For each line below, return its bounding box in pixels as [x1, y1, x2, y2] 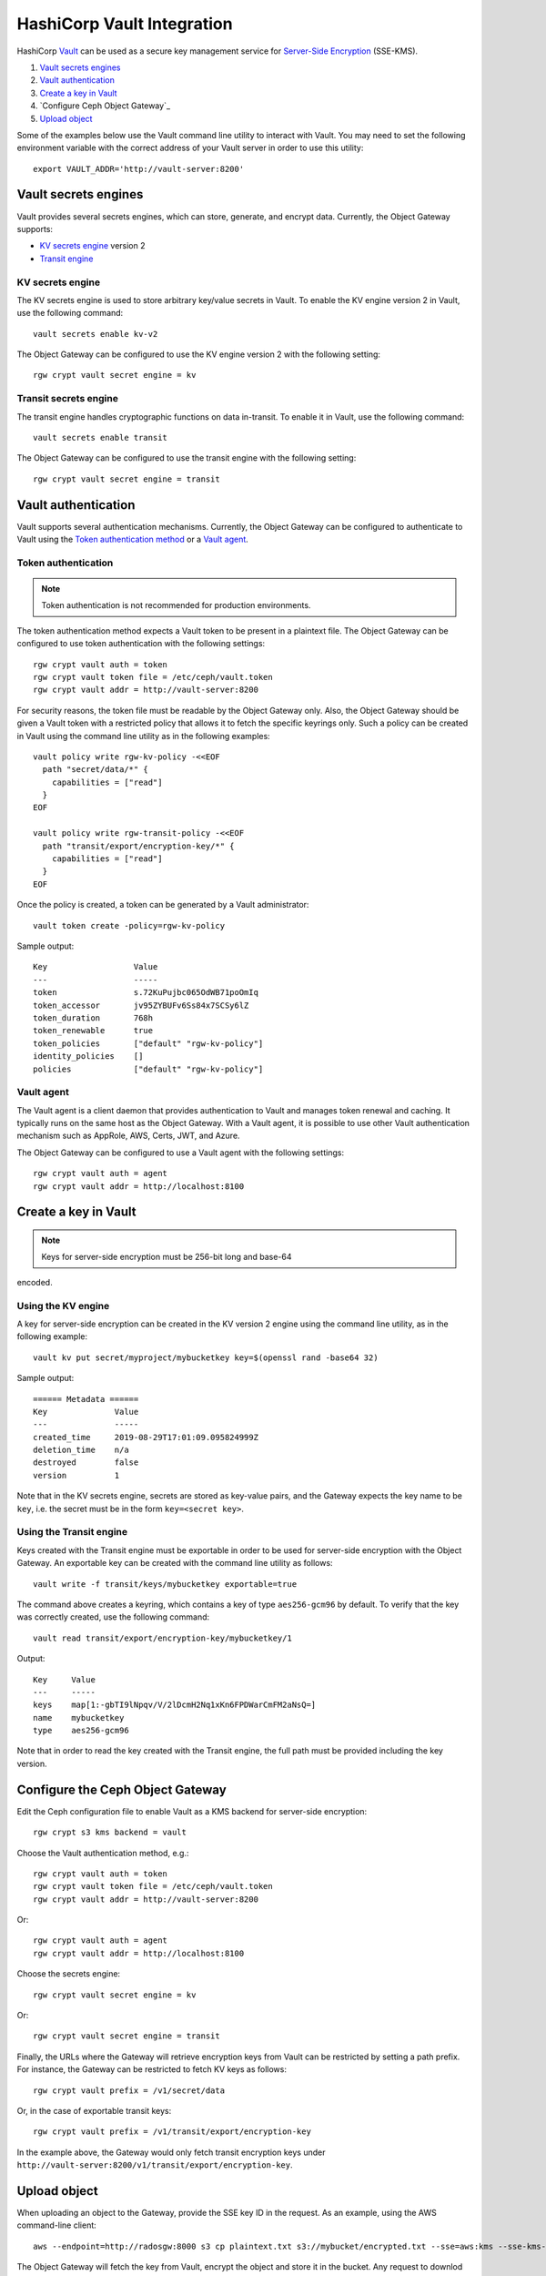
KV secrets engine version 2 [39, 240, 146, 251]
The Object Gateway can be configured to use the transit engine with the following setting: [16, 452, 357, 463]
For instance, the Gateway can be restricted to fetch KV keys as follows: [16, 2064, 287, 2075]
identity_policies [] [33, 1052, 144, 1062]
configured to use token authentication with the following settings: [16, 638, 266, 649]
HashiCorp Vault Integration [16, 14, 233, 34]
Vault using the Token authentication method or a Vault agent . [16, 533, 249, 545]
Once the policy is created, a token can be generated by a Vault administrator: [16, 899, 309, 910]
